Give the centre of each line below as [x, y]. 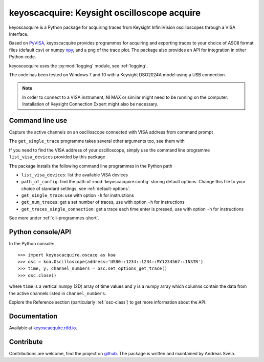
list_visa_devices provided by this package [57, 157]
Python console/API [40, 232]
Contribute [26, 342]
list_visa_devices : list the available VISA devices [75, 175]
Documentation [33, 316]
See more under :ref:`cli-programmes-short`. [54, 218]
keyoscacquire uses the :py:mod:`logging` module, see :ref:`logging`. [78, 65]
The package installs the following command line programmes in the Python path [91, 166]
